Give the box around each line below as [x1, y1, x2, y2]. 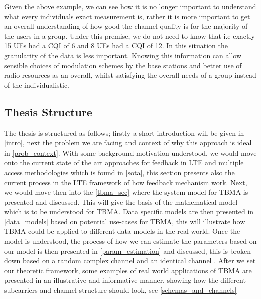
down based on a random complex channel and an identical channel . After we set [4, 255, 256, 266]
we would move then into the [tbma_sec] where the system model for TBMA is [4, 187, 248, 197]
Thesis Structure [4, 104, 92, 119]
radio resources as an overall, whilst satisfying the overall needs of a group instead [4, 70, 256, 80]
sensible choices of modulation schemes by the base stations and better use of [4, 60, 242, 70]
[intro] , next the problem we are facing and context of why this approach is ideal [4, 137, 252, 148]
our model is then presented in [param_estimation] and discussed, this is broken [4, 245, 251, 256]
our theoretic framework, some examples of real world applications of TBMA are [4, 265, 252, 275]
